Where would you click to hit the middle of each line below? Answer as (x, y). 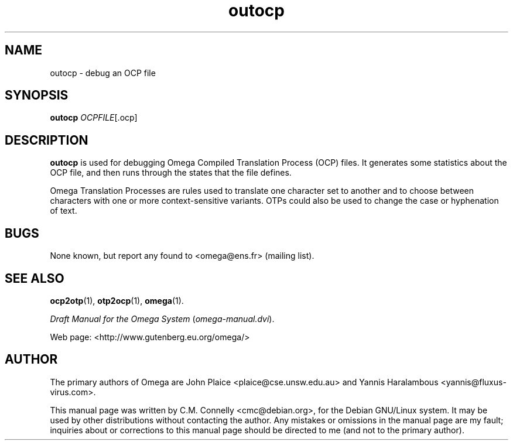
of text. (64, 211)
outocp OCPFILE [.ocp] (94, 118)
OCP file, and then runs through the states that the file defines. (171, 173)
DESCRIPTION (47, 140)
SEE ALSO (35, 278)
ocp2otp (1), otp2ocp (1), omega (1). (117, 300)
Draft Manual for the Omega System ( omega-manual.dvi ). (162, 319)
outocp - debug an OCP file (103, 73)
